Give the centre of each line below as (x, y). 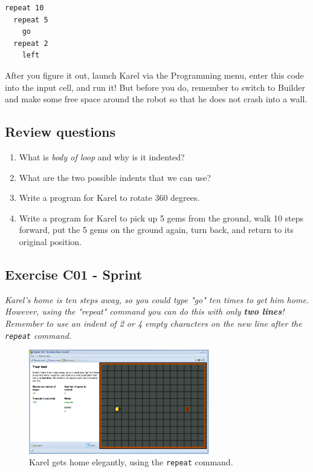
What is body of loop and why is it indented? (102, 156)
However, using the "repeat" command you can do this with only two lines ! (145, 311)
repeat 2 (31, 43)
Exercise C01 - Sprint (74, 274)
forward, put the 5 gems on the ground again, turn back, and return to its (156, 230)
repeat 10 (24, 8)
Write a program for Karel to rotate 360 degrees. (109, 198)
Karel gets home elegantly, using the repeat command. (131, 462)
